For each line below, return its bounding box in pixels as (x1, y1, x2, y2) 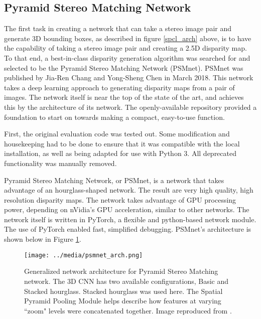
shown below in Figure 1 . (4, 234, 81, 244)
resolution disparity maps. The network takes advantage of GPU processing (4, 194, 236, 205)
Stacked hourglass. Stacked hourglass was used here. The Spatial (24, 285, 223, 296)
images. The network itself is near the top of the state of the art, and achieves (4, 92, 244, 102)
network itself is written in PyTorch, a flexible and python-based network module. (4, 214, 256, 224)
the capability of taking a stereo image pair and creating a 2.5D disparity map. (4, 43, 247, 53)
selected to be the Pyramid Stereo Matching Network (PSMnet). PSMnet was (4, 62, 243, 73)
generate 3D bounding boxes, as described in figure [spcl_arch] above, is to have (4, 33, 251, 43)
